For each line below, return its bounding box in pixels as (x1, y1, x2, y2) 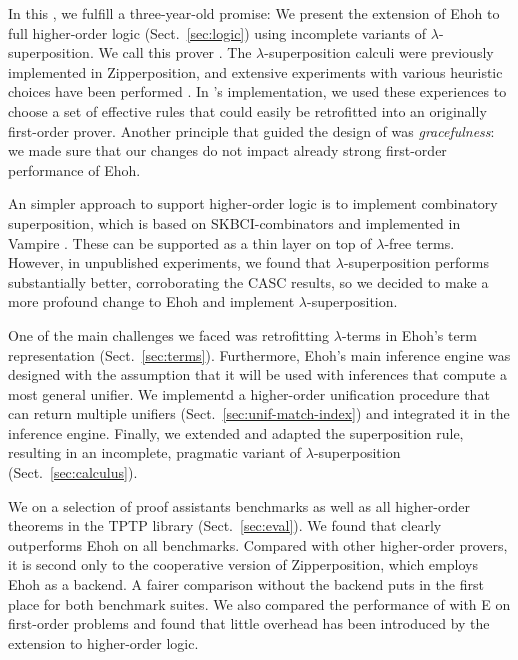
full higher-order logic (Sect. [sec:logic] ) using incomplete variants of (8, 22, 427, 43)
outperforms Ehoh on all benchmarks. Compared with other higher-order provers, (8, 534, 508, 555)
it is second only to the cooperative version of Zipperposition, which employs (8, 554, 478, 575)
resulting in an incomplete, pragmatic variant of (8, 442, 302, 463)
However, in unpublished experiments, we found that (8, 252, 332, 273)
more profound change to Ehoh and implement (8, 291, 295, 312)
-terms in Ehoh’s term (341, 324, 477, 345)
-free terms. (384, 232, 455, 253)
